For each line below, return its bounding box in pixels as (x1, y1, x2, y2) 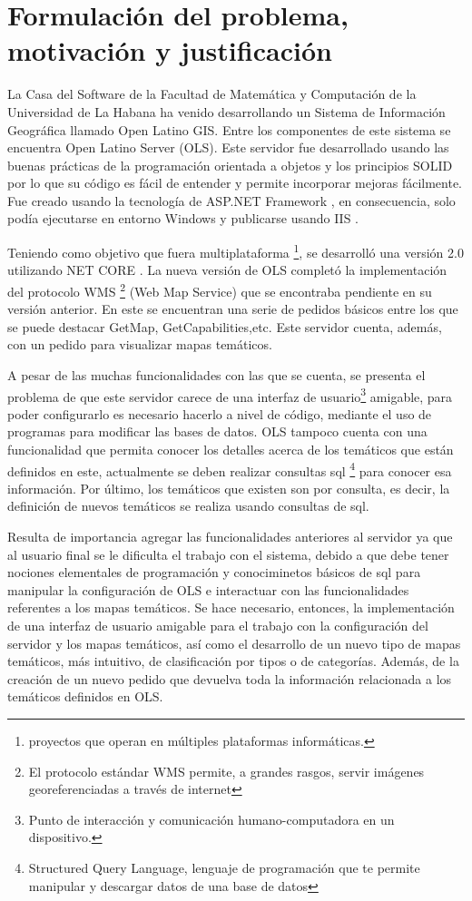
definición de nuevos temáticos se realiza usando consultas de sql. (7, 496, 369, 515)
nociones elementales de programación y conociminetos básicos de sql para (7, 563, 421, 582)
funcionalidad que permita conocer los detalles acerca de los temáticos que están (7, 439, 454, 458)
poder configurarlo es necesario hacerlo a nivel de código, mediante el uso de (7, 404, 432, 423)
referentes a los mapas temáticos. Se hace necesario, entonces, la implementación (7, 598, 455, 617)
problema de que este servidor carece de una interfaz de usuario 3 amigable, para (7, 384, 453, 406)
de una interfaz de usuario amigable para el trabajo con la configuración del (7, 615, 428, 634)
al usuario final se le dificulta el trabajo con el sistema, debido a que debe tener (7, 544, 449, 563)
